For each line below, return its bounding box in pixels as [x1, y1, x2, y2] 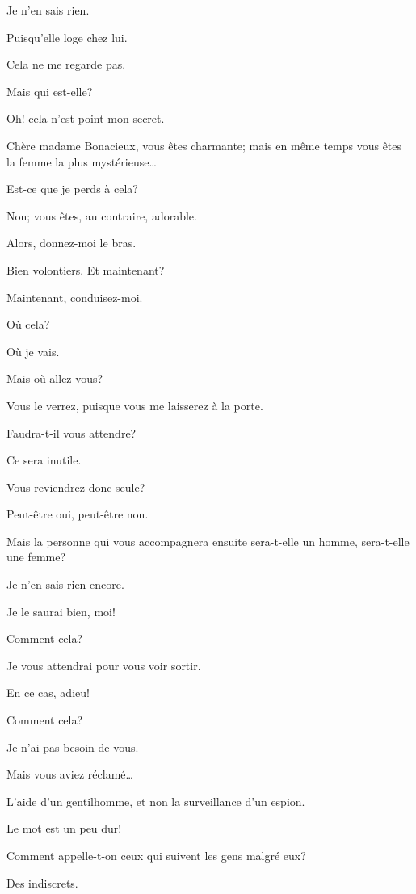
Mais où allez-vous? [6, 370, 103, 387]
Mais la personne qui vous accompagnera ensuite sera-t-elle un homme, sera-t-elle [6, 532, 410, 549]
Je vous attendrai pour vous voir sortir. [6, 657, 201, 674]
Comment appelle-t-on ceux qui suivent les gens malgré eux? [6, 847, 306, 863]
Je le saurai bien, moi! [6, 602, 116, 619]
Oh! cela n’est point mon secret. [6, 110, 165, 127]
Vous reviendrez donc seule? [6, 478, 145, 495]
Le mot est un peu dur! [6, 820, 122, 837]
